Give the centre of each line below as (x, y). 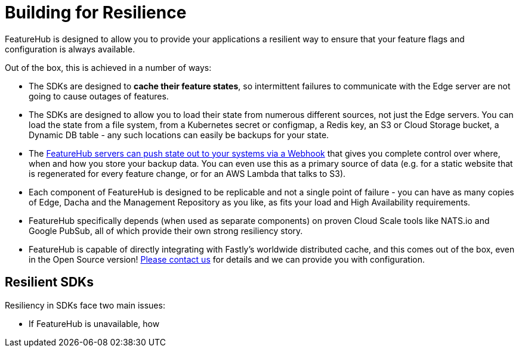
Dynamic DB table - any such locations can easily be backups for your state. (179, 135)
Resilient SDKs (49, 282)
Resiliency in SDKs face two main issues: (85, 305)
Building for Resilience (96, 13)
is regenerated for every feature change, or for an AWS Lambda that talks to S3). (187, 173)
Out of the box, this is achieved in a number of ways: (108, 67)
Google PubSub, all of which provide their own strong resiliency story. (166, 230)
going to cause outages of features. (99, 96)
